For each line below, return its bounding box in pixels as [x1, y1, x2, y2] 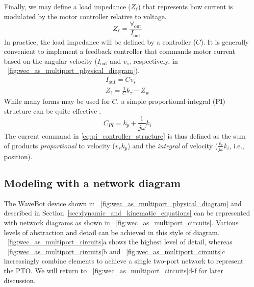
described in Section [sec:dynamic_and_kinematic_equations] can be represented [4, 208, 250, 218]
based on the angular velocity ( [4, 55, 98, 66]
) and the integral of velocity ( [127, 140, 218, 150]
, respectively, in [129, 55, 178, 66]
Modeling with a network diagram [4, 175, 181, 191]
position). [4, 151, 33, 162]
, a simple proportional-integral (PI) [117, 96, 226, 106]
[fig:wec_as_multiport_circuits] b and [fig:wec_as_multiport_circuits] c [7, 246, 225, 256]
